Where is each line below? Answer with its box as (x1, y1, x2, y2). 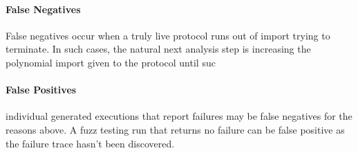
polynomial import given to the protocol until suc (6, 55, 216, 69)
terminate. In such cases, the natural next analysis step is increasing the (6, 42, 311, 56)
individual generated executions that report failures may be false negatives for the (6, 109, 352, 123)
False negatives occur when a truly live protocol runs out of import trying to (6, 28, 330, 42)
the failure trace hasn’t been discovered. (6, 136, 175, 150)
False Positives (6, 82, 77, 97)
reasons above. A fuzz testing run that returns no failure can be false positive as (6, 122, 345, 136)
